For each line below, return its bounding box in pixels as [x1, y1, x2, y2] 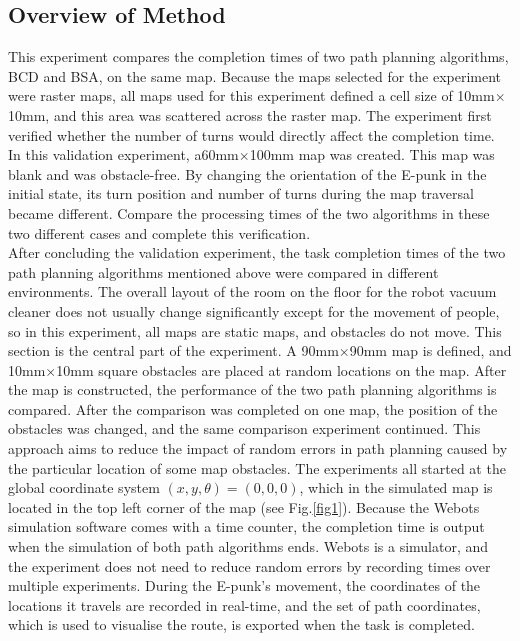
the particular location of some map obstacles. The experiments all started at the [8, 457, 506, 478]
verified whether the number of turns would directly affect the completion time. [8, 124, 495, 145]
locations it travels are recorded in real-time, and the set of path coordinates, [8, 594, 481, 615]
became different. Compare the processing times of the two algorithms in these [8, 202, 490, 223]
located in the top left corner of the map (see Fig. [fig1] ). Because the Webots [8, 496, 480, 517]
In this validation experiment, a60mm [8, 144, 239, 165]
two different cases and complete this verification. [8, 222, 311, 243]
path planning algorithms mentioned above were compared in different [8, 261, 439, 282]
